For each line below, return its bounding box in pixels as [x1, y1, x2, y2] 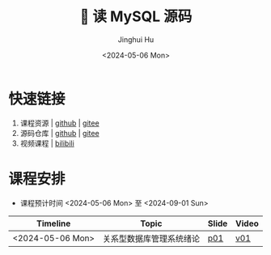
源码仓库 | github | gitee [19, 128, 100, 138]
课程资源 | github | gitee [19, 118, 100, 128]
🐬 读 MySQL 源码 [79, 7, 193, 26]
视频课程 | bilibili [19, 138, 74, 148]
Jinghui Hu [117, 34, 155, 45]
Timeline [36, 218, 71, 229]
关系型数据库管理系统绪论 [102, 232, 201, 244]
